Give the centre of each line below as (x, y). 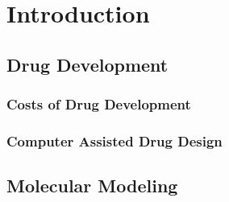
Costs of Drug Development (99, 104)
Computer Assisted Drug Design (114, 140)
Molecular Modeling (92, 186)
